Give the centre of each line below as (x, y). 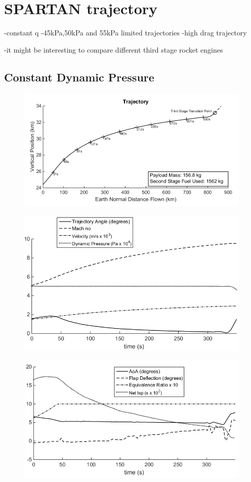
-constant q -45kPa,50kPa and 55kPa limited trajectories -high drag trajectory (126, 33)
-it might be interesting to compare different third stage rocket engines (114, 49)
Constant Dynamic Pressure (79, 77)
